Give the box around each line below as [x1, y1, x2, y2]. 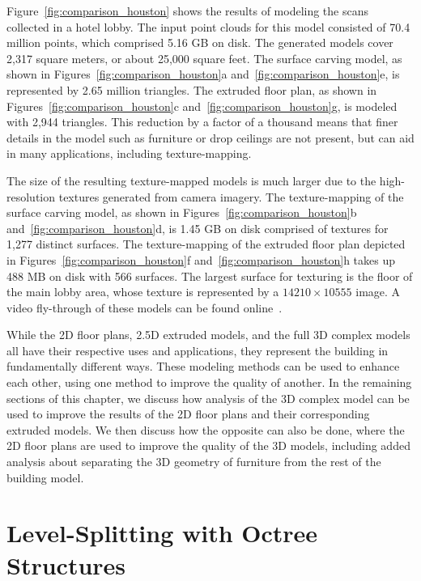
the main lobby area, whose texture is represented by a [6, 283, 279, 300]
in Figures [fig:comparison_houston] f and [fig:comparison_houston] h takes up [6, 251, 396, 268]
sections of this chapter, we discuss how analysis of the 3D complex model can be [6, 389, 410, 406]
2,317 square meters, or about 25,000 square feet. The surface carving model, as [6, 49, 402, 66]
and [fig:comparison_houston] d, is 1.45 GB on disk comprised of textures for [6, 219, 389, 236]
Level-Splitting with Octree [6, 516, 318, 549]
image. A [355, 283, 401, 300]
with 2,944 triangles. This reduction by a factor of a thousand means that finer [6, 113, 398, 130]
